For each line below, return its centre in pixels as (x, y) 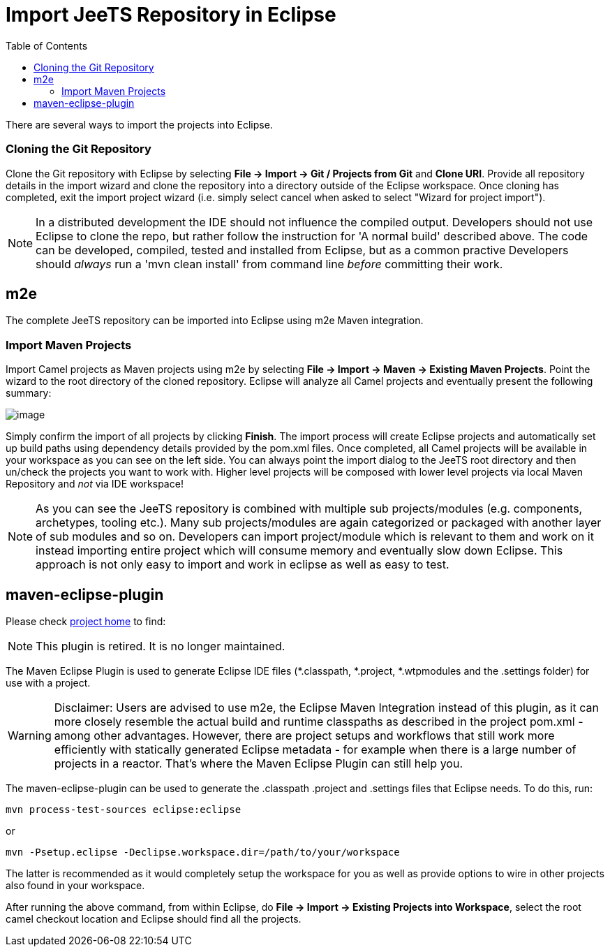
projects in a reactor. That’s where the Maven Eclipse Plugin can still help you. (258, 763)
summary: (29, 393)
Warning (30, 735)
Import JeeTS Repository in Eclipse (171, 15)
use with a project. (48, 682)
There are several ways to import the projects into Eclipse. (139, 124)
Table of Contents (47, 45)
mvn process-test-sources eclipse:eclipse (124, 809)
